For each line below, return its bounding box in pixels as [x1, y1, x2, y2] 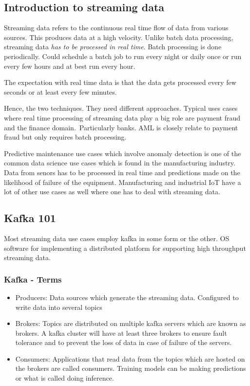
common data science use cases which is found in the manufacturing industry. [4, 158, 235, 168]
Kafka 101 [4, 210, 56, 225]
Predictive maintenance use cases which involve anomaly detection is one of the [4, 148, 241, 158]
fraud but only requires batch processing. [4, 132, 127, 142]
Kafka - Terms [4, 273, 62, 285]
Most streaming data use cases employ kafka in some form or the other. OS [4, 233, 230, 243]
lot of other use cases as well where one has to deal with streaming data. [4, 186, 220, 197]
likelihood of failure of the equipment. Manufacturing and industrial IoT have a [4, 177, 241, 187]
